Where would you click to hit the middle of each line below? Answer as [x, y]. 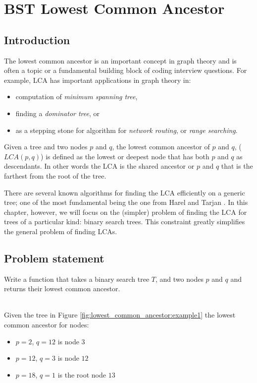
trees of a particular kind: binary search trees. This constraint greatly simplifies [125, 222]
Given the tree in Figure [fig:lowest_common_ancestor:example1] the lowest [120, 315]
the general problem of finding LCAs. [61, 231]
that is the [237, 166]
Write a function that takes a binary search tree [77, 279]
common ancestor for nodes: [47, 325]
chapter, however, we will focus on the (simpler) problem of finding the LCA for [126, 212]
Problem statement [54, 258]
